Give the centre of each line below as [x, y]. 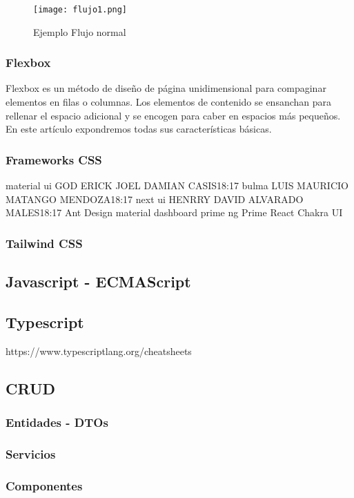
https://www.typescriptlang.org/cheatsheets [99, 351]
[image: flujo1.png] [80, 10]
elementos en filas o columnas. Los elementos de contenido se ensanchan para [169, 102]
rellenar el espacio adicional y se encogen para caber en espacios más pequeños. [173, 115]
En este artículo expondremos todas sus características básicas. [139, 129]
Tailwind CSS [44, 243]
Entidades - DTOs [57, 422]
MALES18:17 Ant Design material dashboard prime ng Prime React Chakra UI [174, 212]
